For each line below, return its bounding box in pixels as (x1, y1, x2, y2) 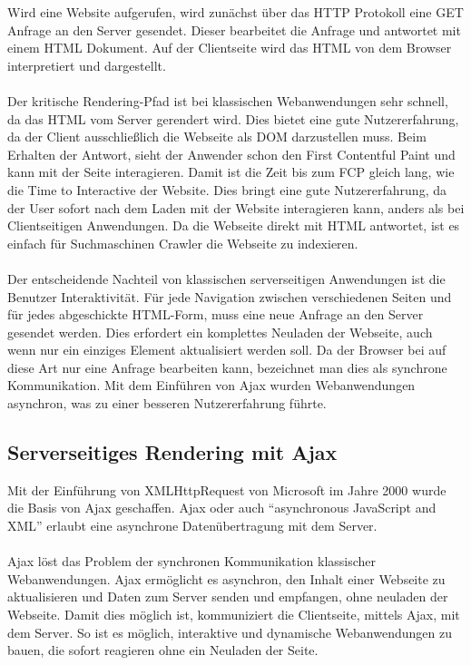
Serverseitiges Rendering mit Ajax (7, 438, 338, 466)
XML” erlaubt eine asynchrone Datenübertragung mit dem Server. (7, 516, 378, 535)
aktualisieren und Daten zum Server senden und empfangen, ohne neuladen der (7, 587, 448, 606)
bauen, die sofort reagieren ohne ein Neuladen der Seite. (7, 641, 319, 660)
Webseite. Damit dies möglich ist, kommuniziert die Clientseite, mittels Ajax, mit (7, 605, 460, 624)
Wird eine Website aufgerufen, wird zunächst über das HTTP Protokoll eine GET (7, 3, 464, 21)
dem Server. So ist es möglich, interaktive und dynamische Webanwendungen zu (7, 622, 452, 641)
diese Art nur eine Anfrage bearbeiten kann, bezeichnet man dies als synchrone (7, 357, 447, 377)
